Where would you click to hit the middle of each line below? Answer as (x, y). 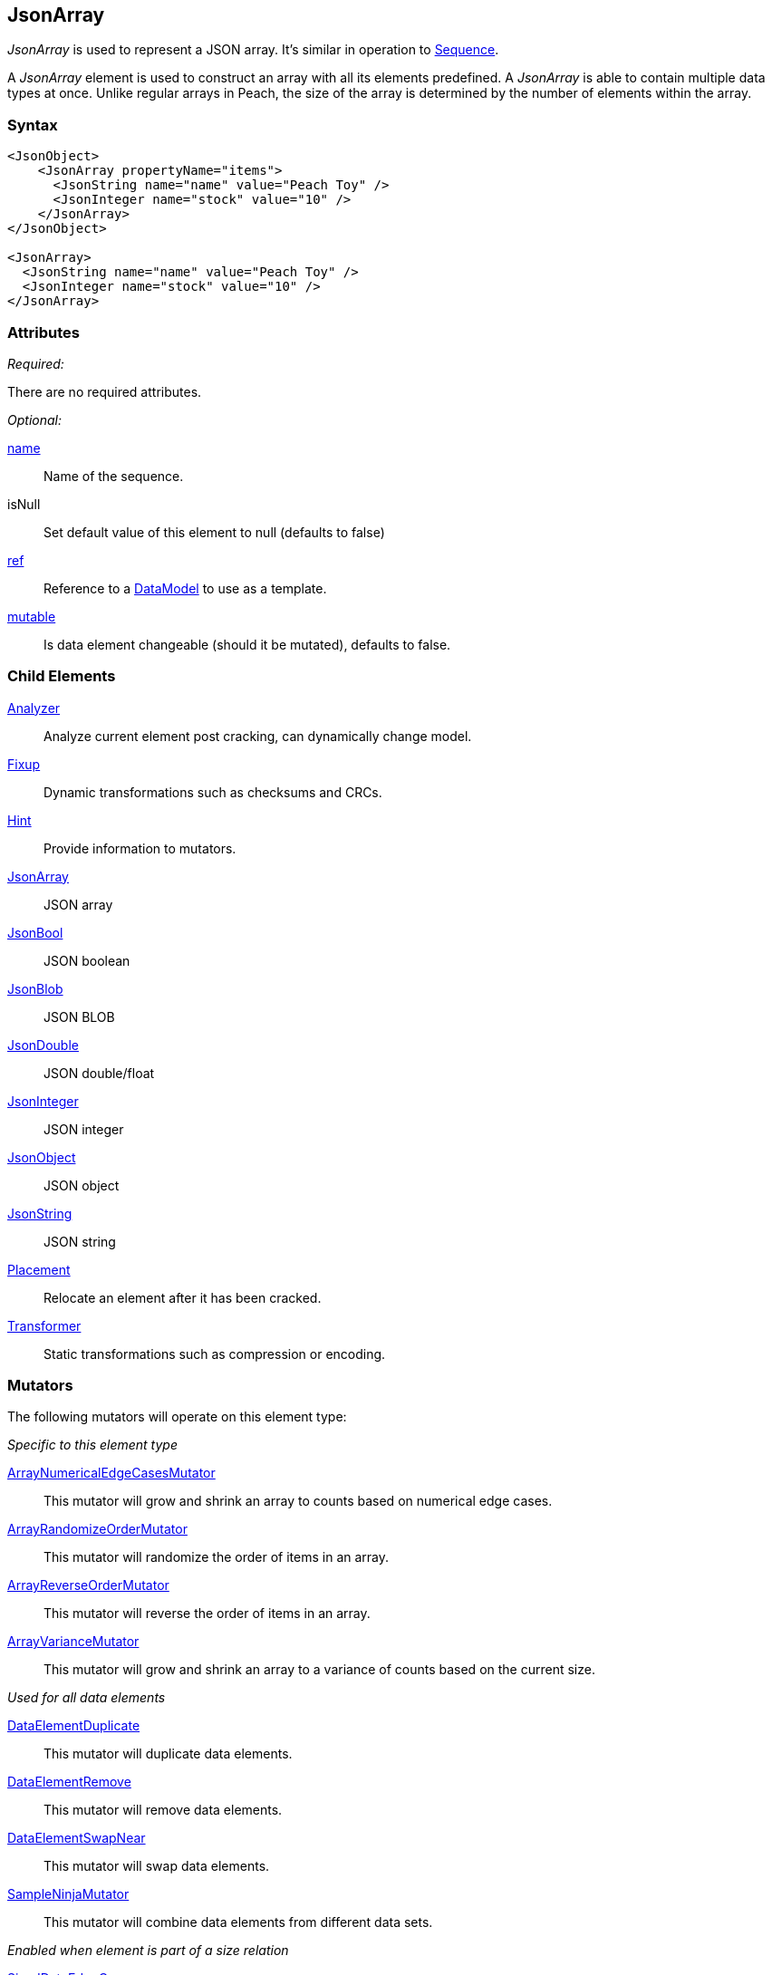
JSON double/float (99, 1073)
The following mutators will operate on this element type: (177, 1417)
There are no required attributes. (105, 391)
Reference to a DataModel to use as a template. (185, 588)
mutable (32, 616)
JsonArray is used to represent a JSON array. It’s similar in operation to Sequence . (253, 50)
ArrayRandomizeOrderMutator (97, 1529)
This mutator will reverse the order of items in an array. (207, 1614)
